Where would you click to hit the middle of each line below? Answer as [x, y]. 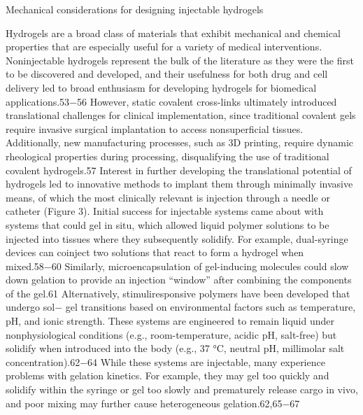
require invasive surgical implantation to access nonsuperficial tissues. [155, 128]
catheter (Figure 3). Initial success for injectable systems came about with [165, 211]
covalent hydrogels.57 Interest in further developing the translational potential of [179, 170]
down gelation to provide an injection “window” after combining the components [179, 280]
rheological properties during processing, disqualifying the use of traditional [168, 156]
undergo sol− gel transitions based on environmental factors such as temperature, [181, 307]
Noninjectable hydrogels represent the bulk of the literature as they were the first [180, 60]
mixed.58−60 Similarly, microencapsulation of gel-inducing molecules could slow [177, 266]
